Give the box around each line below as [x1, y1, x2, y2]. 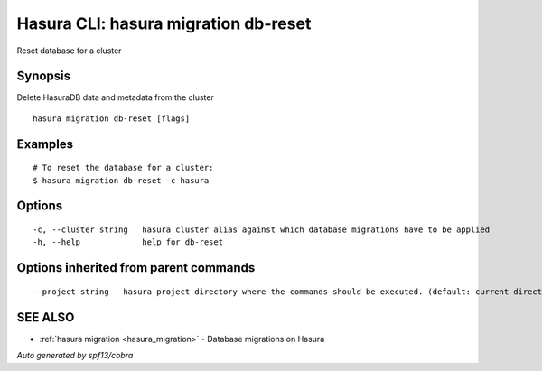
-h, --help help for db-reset [33, 237, 224, 247]
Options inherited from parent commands [16, 260, 256, 275]
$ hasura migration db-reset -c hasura [33, 175, 210, 185]
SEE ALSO [16, 310, 75, 325]
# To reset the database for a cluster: [33, 162, 214, 173]
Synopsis [16, 69, 71, 84]
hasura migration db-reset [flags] [33, 113, 191, 124]
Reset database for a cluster [16, 45, 122, 56]
